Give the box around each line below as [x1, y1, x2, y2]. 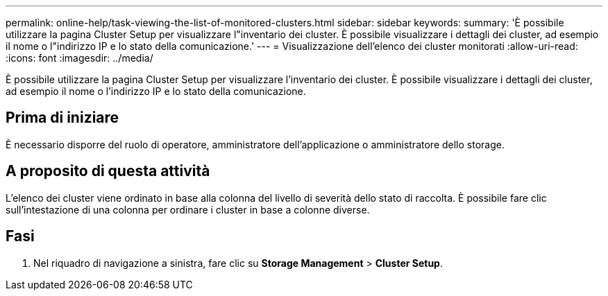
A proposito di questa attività [6, 162, 210, 180]
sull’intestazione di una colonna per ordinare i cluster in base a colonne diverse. [6, 203, 370, 216]
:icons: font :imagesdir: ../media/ [6, 52, 153, 64]
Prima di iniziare [6, 109, 119, 127]
